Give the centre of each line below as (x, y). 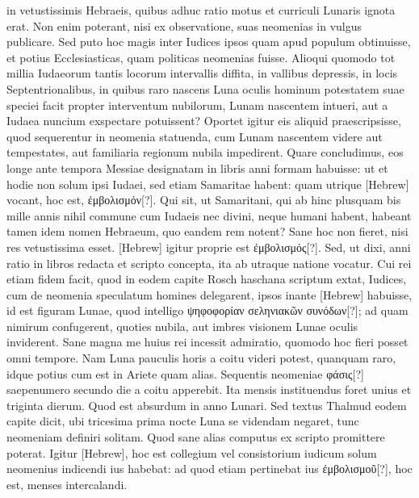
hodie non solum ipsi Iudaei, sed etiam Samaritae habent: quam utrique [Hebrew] (208, 184)
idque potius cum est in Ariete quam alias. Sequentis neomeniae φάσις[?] (185, 373)
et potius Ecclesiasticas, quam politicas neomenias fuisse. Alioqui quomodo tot (201, 57)
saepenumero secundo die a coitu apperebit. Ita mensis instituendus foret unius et (209, 389)
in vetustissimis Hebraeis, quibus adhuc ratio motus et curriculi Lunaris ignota (201, 10)
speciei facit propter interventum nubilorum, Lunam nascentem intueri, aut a (197, 105)
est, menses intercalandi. (67, 484)
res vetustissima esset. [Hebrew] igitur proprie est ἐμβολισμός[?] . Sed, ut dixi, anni (209, 247)
